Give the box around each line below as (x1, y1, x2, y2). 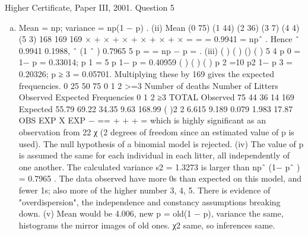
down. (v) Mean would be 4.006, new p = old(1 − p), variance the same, (18, 207, 284, 220)
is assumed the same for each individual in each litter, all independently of (18, 149, 290, 161)
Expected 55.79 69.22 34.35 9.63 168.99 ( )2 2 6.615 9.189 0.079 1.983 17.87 (18, 102, 293, 115)
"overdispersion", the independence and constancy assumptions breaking (18, 195, 281, 208)
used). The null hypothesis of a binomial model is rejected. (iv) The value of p (18, 137, 304, 150)
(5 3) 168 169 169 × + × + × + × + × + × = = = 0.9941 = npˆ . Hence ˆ (18, 33, 300, 45)
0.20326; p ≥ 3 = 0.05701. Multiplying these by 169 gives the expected (18, 67, 274, 80)
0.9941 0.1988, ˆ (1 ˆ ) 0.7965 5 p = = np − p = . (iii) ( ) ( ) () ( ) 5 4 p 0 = (18, 44, 301, 56)
